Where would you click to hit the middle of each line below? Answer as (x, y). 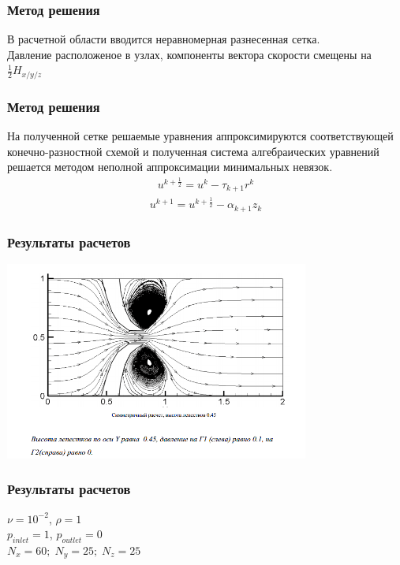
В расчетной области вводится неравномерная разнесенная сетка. (164, 39)
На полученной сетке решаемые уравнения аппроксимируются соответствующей (200, 136)
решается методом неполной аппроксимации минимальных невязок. (170, 167)
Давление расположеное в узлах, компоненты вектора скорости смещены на (189, 54)
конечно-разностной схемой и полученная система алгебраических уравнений (193, 151)
